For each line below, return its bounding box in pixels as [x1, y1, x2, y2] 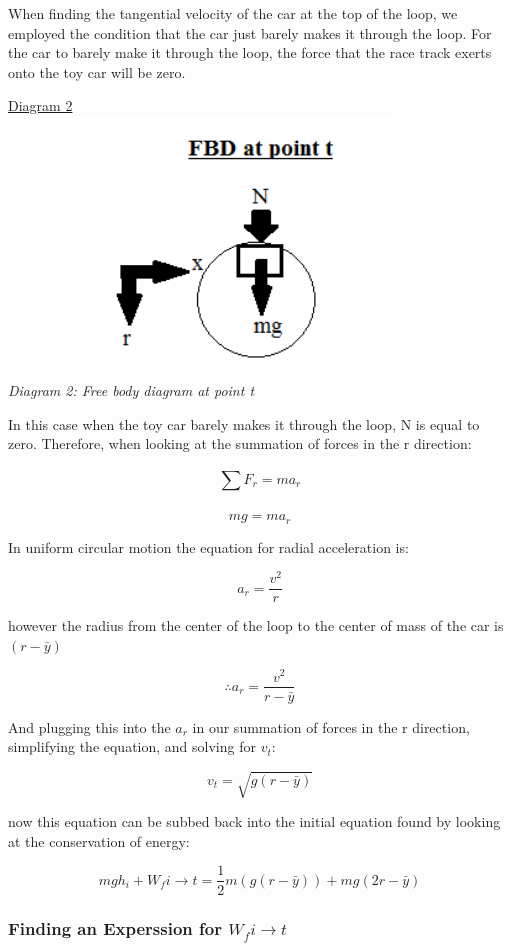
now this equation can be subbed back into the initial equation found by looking [8, 811, 501, 832]
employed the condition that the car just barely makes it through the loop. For [8, 22, 492, 43]
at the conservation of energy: [8, 830, 190, 851]
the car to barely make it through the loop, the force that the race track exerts [8, 42, 492, 63]
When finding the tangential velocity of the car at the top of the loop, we [8, 3, 458, 23]
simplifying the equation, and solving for [8, 736, 256, 757]
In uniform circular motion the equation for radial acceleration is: [8, 536, 409, 557]
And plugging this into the [8, 716, 171, 737]
